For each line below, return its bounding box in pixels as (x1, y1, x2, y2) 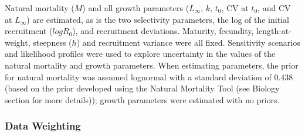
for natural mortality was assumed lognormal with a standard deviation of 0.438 (5, 70, 293, 83)
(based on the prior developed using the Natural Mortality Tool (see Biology (5, 82, 280, 94)
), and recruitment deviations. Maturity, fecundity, (72, 25, 254, 37)
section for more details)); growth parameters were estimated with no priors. (5, 93, 280, 106)
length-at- (256, 25, 292, 37)
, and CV (257, 2, 291, 13)
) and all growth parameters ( (82, 2, 189, 13)
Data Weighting (5, 118, 81, 133)
